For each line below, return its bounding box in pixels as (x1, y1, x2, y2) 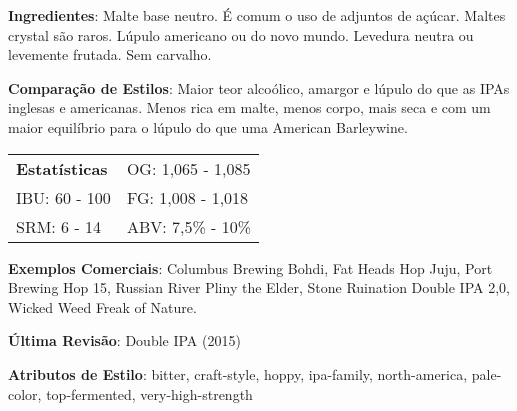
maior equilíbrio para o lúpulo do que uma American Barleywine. (8, 116, 408, 137)
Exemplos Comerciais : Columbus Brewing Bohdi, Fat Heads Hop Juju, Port (8, 257, 493, 278)
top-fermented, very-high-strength (46, 383, 253, 404)
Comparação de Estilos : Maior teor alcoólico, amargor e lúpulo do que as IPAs (8, 77, 510, 98)
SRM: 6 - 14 (16, 214, 102, 238)
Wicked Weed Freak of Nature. (8, 296, 197, 317)
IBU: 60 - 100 (16, 185, 111, 209)
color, (8, 383, 42, 404)
